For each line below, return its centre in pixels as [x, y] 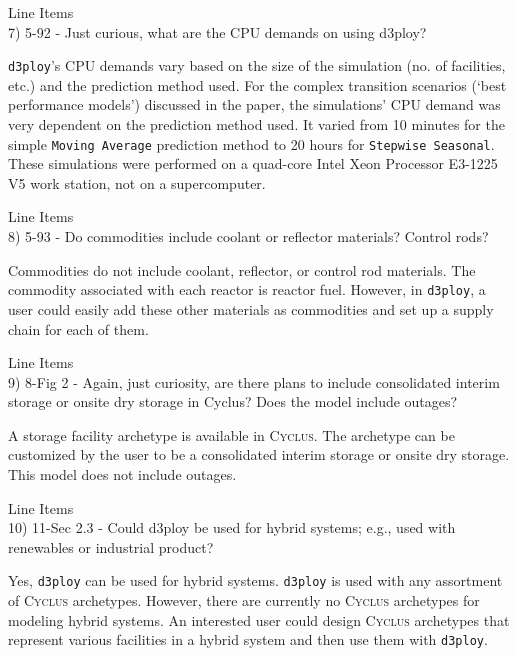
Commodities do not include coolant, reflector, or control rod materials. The [242, 269]
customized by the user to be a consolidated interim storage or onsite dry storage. [259, 454]
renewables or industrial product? [111, 546]
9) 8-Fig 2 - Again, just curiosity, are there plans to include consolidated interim [254, 381]
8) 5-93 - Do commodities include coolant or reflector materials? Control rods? [248, 236]
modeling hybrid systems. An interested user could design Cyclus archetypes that [259, 619]
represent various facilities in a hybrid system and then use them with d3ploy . [248, 639]
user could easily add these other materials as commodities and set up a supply [251, 308]
